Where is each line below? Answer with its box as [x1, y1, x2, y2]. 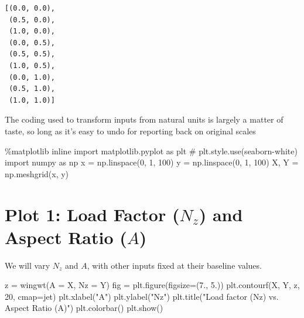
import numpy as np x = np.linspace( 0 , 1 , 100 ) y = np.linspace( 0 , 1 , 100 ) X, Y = [5, 156, 299, 168]
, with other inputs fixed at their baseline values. [87, 259, 262, 271]
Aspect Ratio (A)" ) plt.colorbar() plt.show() [5, 302, 163, 314]
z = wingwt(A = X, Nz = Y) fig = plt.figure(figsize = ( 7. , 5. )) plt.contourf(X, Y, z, [5, 279, 300, 291]
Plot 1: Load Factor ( [5, 202, 180, 226]
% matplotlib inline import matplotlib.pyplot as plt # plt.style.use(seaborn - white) [5, 144, 298, 157]
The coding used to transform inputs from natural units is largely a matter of [5, 113, 283, 126]
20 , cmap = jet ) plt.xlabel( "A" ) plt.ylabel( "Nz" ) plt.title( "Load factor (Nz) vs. [5, 290, 279, 302]
